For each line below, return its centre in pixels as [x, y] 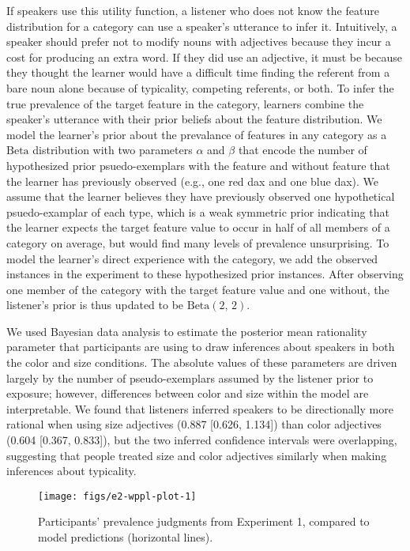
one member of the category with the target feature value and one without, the [198, 289]
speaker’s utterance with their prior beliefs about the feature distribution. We [194, 119]
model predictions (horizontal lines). [126, 537]
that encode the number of [303, 150]
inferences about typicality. [71, 471]
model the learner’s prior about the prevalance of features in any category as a [197, 134]
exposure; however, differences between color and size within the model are [188, 393]
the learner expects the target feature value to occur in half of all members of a [198, 227]
